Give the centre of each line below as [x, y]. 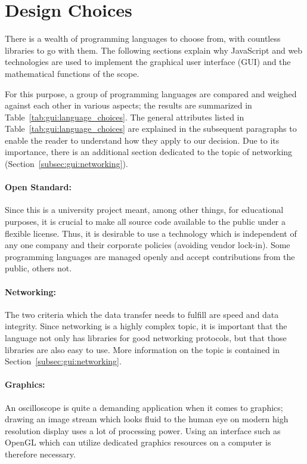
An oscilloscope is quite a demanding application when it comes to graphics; [144, 407]
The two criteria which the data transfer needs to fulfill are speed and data [142, 314]
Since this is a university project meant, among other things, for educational [144, 210]
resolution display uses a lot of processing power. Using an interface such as [143, 430]
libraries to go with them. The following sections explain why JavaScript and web [154, 50]
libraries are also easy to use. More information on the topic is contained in [142, 349]
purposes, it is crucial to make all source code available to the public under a [145, 222]
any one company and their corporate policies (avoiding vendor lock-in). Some [148, 245]
